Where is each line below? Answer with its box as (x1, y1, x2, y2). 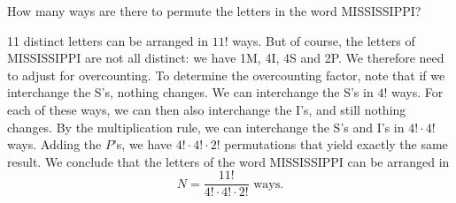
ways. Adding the (7, 135, 102, 154)
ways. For (390, 83, 444, 101)
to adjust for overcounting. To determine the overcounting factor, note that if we (7, 65, 445, 84)
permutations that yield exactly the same (224, 135, 448, 154)
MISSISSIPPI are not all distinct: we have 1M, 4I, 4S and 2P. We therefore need (7, 49, 444, 67)
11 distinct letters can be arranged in (7, 31, 208, 49)
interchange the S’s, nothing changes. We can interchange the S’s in (7, 83, 374, 101)
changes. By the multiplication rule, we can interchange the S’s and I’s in (7, 117, 405, 136)
